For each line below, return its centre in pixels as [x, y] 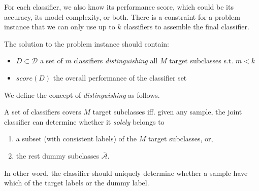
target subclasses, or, [181, 139]
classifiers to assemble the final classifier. [186, 27]
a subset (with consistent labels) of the [76, 139]
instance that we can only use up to [60, 27]
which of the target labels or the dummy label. [77, 183]
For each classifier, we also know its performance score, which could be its [119, 7]
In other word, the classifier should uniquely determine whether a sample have [126, 173]
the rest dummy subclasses [58, 155]
